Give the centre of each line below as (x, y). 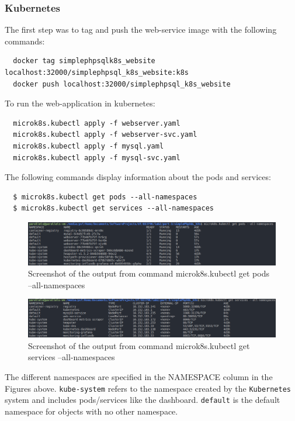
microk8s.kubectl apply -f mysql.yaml (88, 146)
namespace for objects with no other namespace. (91, 411)
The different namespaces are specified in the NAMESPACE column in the (139, 377)
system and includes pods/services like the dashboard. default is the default (143, 400)
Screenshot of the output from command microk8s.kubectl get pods (149, 273)
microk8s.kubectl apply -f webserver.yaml (97, 123)
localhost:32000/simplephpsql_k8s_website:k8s (97, 73)
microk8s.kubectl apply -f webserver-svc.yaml (105, 135)
